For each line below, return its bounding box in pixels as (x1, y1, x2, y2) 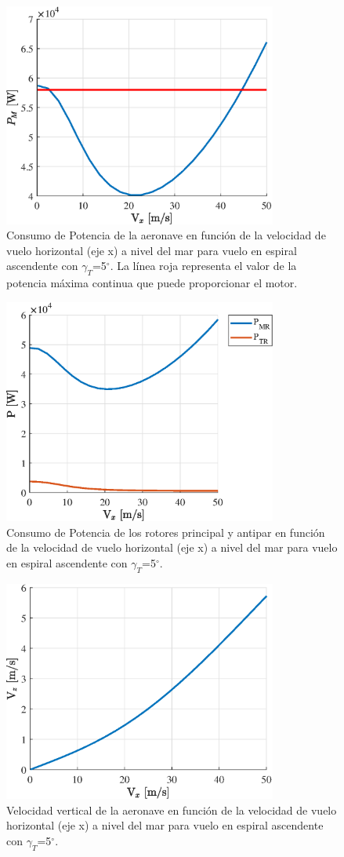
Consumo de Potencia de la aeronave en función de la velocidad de (6, 227, 326, 243)
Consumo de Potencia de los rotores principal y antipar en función (6, 523, 325, 540)
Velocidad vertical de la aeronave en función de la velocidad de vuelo (6, 801, 337, 818)
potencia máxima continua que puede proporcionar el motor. (6, 275, 298, 291)
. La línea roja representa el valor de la (110, 257, 297, 274)
